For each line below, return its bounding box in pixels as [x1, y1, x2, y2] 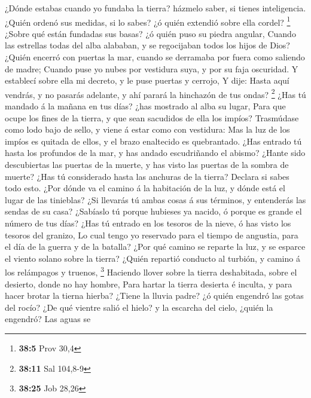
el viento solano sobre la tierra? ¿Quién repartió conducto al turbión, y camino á [5, 252, 300, 264]
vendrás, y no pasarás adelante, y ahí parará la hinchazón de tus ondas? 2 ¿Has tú [5, 86, 306, 100]
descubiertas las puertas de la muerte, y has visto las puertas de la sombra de [5, 158, 289, 171]
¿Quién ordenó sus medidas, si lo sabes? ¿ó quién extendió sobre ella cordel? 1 [5, 14, 291, 28]
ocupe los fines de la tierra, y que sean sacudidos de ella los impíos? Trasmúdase [5, 111, 299, 124]
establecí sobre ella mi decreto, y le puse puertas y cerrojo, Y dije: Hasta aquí [5, 74, 289, 87]
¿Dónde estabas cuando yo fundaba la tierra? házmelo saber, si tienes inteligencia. [5, 2, 306, 14]
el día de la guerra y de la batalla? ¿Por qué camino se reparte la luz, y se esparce [5, 240, 306, 253]
